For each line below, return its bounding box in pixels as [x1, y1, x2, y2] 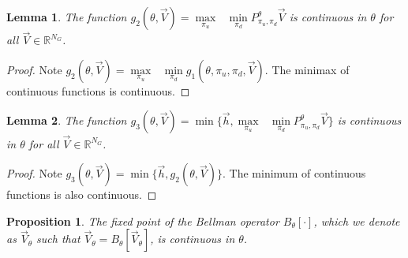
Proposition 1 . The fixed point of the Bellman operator [6, 212, 279, 229]
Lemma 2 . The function [6, 112, 127, 129]
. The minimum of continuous [223, 165, 366, 181]
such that [36, 230, 80, 247]
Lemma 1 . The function [6, 9, 127, 24]
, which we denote [313, 212, 400, 229]
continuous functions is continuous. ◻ [6, 82, 190, 99]
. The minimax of [264, 61, 350, 77]
